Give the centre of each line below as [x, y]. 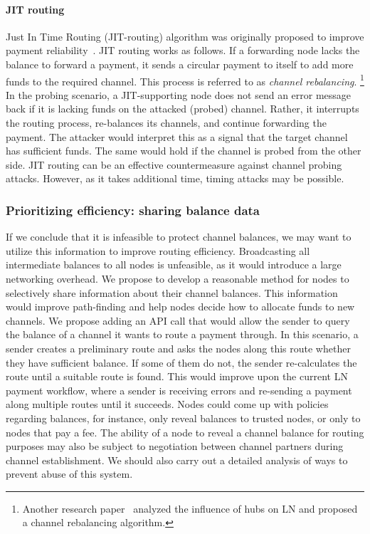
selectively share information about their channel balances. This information [172, 292]
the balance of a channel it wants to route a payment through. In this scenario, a [182, 334]
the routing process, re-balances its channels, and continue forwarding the [166, 123]
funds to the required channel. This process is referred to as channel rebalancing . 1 [185, 80]
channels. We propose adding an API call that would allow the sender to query [178, 320]
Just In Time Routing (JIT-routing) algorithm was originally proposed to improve [185, 36]
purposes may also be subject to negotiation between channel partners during [175, 446]
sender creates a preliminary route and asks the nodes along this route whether [178, 348]
